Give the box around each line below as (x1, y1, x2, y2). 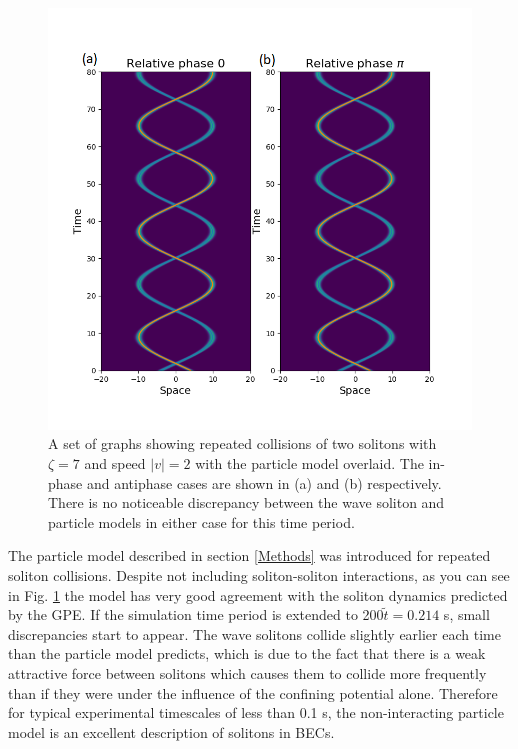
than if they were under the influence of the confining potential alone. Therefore (8, 682, 498, 703)
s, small (443, 604, 490, 625)
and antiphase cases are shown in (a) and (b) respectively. (86, 472, 442, 493)
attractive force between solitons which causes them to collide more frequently (8, 663, 487, 683)
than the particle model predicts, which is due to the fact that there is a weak (8, 643, 486, 664)
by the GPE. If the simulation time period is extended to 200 (8, 604, 384, 625)
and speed (84, 453, 146, 474)
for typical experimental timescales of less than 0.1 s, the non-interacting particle (8, 702, 504, 723)
